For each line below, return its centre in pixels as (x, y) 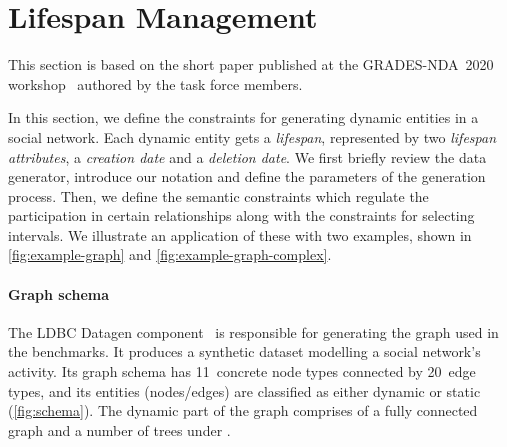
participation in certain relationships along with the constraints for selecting (241, 215)
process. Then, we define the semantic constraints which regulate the (218, 195)
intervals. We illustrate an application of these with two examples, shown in (240, 234)
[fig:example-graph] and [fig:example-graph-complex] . (170, 254)
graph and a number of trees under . (119, 429)
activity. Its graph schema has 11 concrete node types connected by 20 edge (242, 371)
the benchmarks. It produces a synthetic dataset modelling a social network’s (244, 351)
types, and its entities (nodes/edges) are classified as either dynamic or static (244, 390)
